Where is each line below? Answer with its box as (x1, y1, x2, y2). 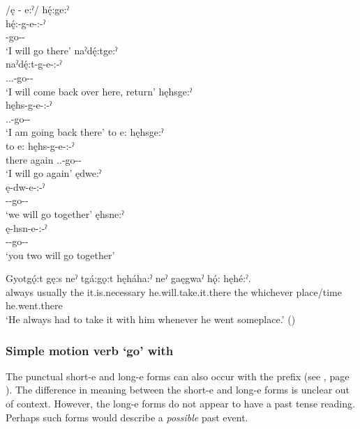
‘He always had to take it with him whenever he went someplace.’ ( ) (6, 312, 296, 327)
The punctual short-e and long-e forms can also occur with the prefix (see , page (6, 368, 350, 383)
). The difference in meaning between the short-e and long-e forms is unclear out (6, 382, 350, 397)
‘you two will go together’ (6, 247, 115, 262)
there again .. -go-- (6, 152, 82, 166)
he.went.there (6, 298, 63, 313)
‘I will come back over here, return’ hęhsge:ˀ (6, 84, 193, 98)
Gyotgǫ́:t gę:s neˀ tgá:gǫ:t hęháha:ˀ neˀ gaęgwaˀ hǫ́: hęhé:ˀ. (6, 271, 251, 286)
